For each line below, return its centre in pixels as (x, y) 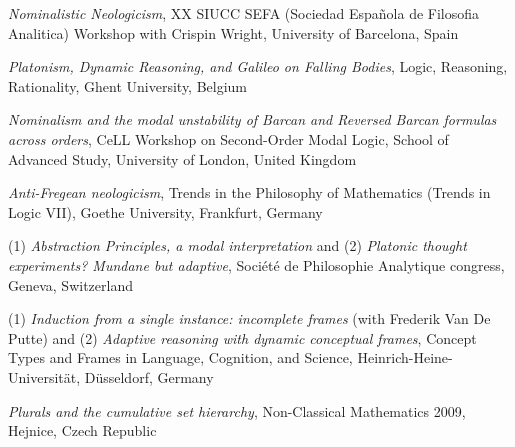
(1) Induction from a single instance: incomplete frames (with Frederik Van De (249, 318)
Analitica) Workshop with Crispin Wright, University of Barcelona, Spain (233, 32)
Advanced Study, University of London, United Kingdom (182, 158)
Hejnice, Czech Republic (82, 430)
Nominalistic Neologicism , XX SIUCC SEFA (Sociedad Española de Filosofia (244, 13)
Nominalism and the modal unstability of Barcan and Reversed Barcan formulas (252, 119)
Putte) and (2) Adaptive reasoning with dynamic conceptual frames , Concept (242, 337)
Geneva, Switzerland (70, 284)
